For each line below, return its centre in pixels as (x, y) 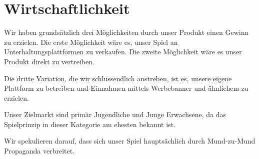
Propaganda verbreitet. (39, 151)
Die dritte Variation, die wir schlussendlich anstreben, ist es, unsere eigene (118, 78)
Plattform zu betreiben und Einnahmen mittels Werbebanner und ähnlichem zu (126, 88)
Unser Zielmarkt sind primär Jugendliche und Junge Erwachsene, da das (115, 114)
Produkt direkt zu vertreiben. (49, 61)
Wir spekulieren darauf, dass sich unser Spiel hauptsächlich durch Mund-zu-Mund (130, 141)
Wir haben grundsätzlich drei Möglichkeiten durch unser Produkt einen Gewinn (126, 32)
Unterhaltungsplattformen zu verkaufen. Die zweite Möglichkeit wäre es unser (123, 52)
